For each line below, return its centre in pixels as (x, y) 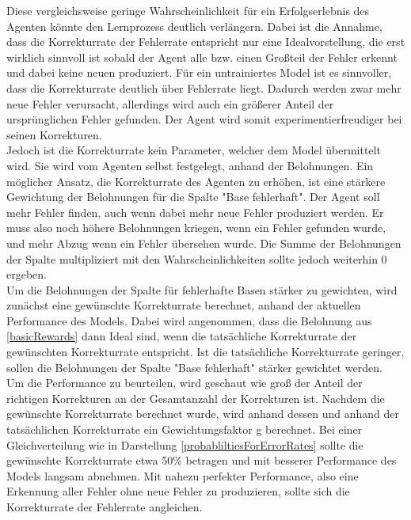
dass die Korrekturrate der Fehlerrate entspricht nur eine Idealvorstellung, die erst (206, 42)
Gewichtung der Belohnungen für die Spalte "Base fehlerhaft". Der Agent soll (193, 197)
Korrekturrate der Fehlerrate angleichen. (105, 507)
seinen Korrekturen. (54, 134)
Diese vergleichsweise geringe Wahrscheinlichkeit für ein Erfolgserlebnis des (188, 10)
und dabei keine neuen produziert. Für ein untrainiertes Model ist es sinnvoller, (199, 72)
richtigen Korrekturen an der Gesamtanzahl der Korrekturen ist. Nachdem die (196, 398)
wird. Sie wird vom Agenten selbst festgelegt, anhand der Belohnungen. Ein (190, 165)
